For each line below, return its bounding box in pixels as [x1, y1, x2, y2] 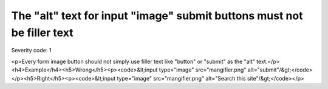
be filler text [11, 26, 73, 39]
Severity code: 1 [11, 47, 52, 54]
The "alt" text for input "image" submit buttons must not [11, 9, 303, 22]
